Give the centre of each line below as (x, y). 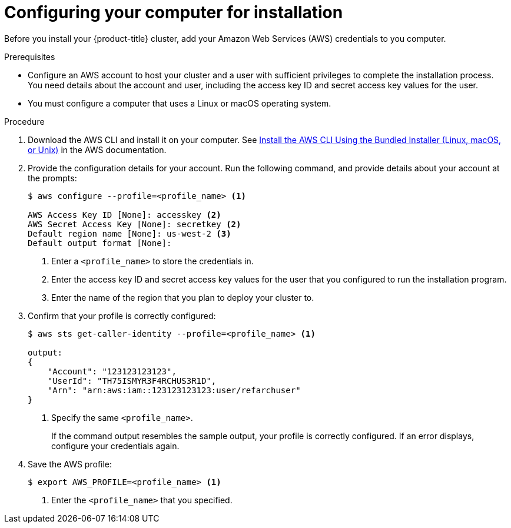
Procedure (24, 121)
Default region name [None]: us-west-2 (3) (130, 233)
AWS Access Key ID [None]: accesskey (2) (125, 215)
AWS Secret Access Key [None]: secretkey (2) (135, 224)
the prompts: (52, 178)
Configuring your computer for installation (174, 12)
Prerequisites (30, 57)
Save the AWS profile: (70, 464)
